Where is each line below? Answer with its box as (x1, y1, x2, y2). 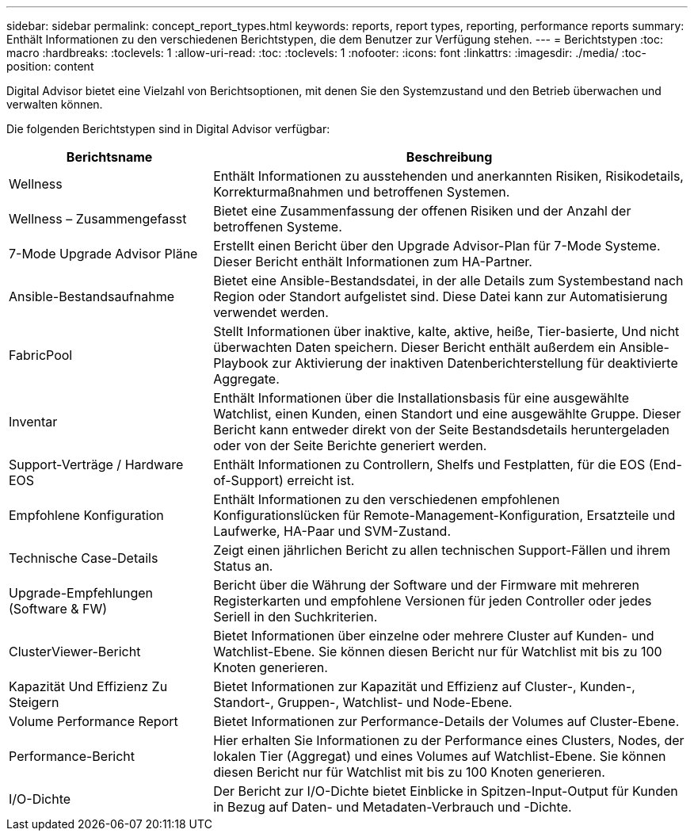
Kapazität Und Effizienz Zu (9, 678, 168, 694)
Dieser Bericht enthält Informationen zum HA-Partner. (213, 254, 532, 269)
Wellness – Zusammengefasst (9, 211, 187, 227)
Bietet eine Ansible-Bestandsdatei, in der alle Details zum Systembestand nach (213, 273, 684, 289)
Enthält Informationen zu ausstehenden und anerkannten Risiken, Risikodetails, (213, 168, 684, 184)
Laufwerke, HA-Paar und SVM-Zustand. (213, 523, 452, 539)
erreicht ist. (287, 472, 355, 488)
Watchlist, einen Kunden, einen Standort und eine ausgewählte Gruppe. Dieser (213, 406, 681, 422)
